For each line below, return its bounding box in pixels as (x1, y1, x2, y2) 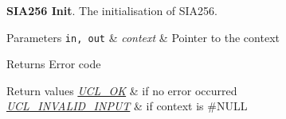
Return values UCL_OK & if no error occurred (6, 82, 237, 98)
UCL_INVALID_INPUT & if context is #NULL (6, 98, 248, 114)
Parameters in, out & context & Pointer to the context (6, 29, 280, 45)
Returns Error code (6, 56, 101, 72)
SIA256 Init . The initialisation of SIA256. (6, 2, 218, 18)
